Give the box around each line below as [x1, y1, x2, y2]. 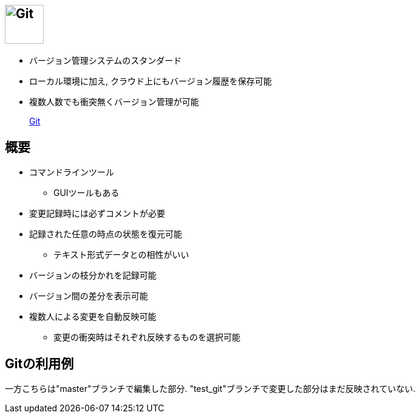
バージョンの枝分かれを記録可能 [29, 270, 157, 281]
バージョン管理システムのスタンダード [29, 55, 182, 66]
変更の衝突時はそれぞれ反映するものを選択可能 [53, 332, 240, 343]
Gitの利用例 [5, 356, 74, 371]
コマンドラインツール [29, 167, 114, 178]
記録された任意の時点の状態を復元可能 [29, 229, 182, 240]
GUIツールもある [53, 187, 120, 198]
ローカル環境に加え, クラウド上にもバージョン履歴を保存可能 [29, 76, 272, 87]
